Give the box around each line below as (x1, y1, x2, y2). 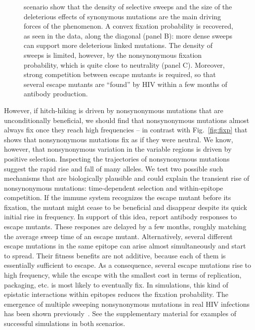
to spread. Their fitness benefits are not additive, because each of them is (4, 250, 226, 260)
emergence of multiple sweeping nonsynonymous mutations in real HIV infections (4, 298, 250, 309)
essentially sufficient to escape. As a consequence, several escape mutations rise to (4, 260, 252, 270)
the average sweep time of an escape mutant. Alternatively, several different (4, 231, 233, 241)
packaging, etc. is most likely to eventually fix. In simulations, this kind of (4, 279, 228, 289)
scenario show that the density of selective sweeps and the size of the (24, 1, 232, 11)
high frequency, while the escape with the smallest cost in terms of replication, (4, 270, 242, 280)
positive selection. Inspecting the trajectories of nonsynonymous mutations (4, 153, 230, 164)
